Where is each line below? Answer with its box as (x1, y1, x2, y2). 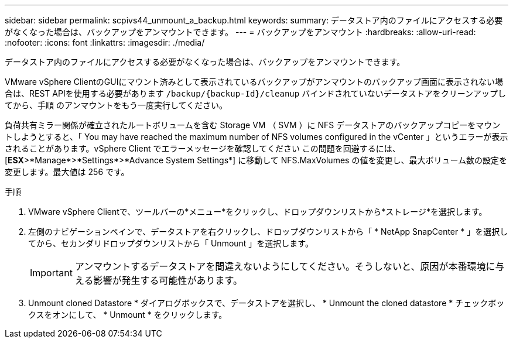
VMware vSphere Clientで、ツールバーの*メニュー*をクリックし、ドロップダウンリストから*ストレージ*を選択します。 (28, 207, 487, 217)
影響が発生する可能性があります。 (93, 275, 242, 286)
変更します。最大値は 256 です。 (5, 167, 129, 177)
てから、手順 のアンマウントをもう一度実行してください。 (5, 100, 228, 110)
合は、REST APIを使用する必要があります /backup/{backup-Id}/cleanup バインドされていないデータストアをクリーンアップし (5, 88, 507, 98)
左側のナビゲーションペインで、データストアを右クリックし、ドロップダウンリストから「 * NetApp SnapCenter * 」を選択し (28, 227, 508, 236)
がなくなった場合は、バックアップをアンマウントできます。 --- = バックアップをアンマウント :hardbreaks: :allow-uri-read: (5, 27, 476, 37)
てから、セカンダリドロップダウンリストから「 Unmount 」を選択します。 (28, 238, 313, 248)
